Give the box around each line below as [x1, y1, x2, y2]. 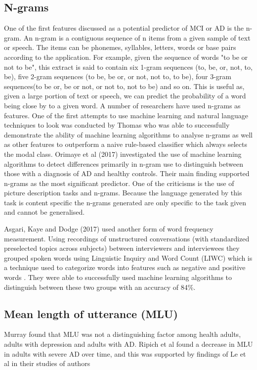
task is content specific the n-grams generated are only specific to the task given [4, 197, 247, 207]
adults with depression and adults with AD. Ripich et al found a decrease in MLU [4, 339, 253, 349]
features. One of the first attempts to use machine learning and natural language [4, 110, 248, 120]
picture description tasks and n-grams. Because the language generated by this [4, 187, 242, 198]
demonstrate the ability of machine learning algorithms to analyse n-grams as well [4, 129, 253, 139]
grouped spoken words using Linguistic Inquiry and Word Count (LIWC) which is [4, 252, 253, 263]
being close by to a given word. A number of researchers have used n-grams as [4, 100, 241, 110]
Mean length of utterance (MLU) [4, 306, 178, 321]
